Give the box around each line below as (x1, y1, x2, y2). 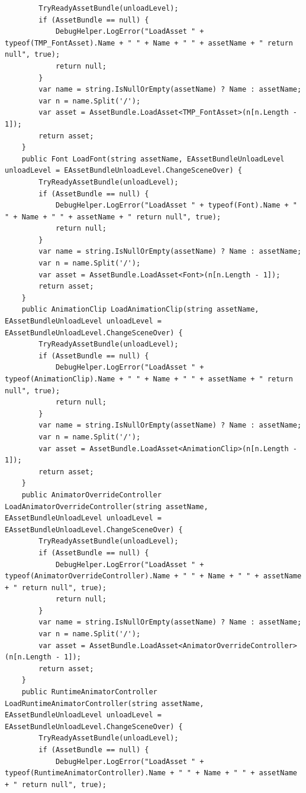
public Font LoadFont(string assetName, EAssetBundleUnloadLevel (21, 154, 285, 163)
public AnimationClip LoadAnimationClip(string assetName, (21, 305, 259, 314)
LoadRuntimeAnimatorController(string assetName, (5, 699, 204, 708)
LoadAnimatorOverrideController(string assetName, (5, 502, 208, 511)
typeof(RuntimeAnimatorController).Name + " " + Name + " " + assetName (5, 769, 297, 778)
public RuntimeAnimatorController (21, 688, 157, 697)
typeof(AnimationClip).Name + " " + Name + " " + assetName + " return (5, 375, 293, 383)
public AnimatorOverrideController (21, 490, 162, 499)
